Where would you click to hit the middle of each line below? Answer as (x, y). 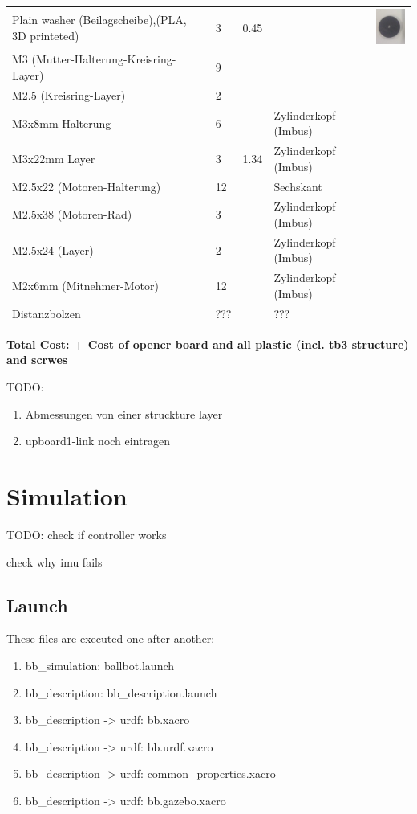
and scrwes (37, 360)
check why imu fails (55, 561)
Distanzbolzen (47, 313)
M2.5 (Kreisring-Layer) (69, 94)
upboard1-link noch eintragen (97, 441)
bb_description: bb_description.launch (121, 692)
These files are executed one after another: (111, 638)
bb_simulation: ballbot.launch (100, 665)
